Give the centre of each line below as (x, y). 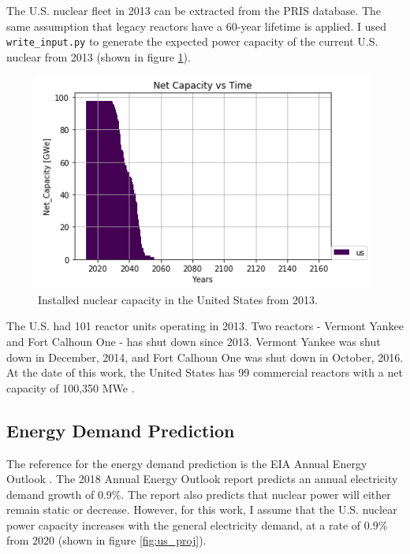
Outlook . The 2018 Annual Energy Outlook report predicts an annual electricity (202, 479)
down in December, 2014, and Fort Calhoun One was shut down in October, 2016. (205, 357)
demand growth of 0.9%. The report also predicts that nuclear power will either (199, 494)
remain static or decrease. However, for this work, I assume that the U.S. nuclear (202, 509)
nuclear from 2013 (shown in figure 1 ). (99, 56)
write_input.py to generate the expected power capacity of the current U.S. (192, 41)
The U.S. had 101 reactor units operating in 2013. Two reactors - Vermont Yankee (205, 326)
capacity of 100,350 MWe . (71, 387)
